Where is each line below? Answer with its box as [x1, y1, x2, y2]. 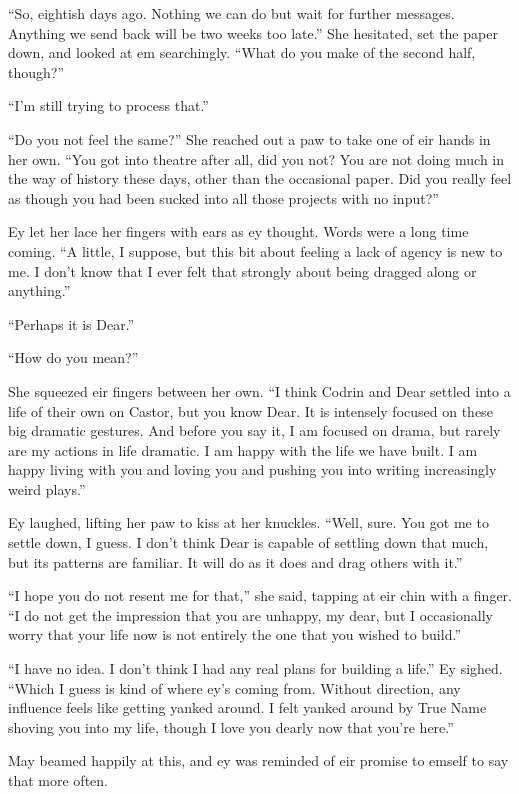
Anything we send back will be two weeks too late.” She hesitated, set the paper [8, 22, 498, 43]
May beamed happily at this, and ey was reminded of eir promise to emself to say [8, 750, 509, 771]
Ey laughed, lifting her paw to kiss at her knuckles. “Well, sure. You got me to [8, 512, 489, 533]
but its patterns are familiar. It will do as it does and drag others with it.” [8, 551, 463, 572]
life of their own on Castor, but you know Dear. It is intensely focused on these [8, 400, 493, 421]
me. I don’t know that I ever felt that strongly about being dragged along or [8, 260, 477, 281]
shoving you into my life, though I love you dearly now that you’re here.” [8, 716, 454, 737]
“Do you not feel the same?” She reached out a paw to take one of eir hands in [8, 128, 491, 149]
